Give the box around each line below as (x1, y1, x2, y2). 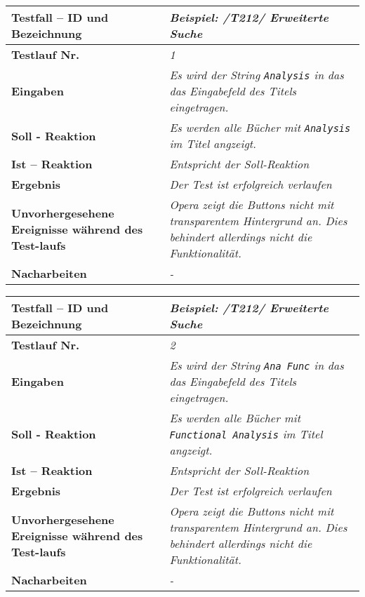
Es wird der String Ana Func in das (169, 357, 344, 373)
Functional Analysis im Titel (169, 426, 323, 442)
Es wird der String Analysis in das (169, 67, 344, 83)
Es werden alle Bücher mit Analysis (169, 119, 351, 135)
